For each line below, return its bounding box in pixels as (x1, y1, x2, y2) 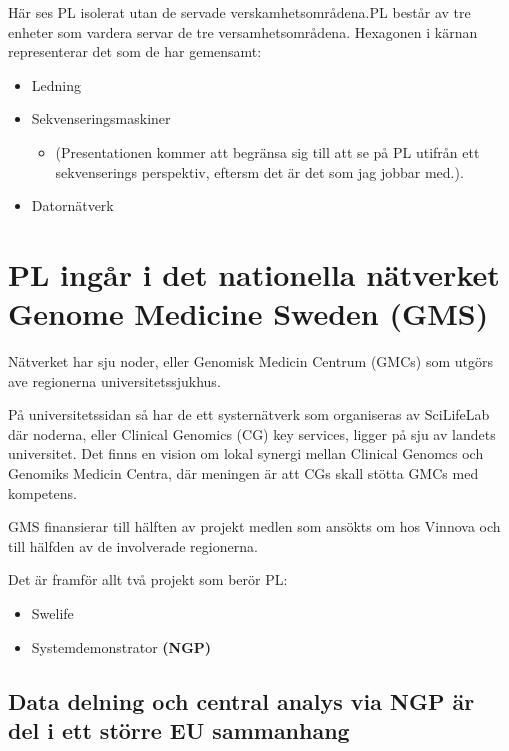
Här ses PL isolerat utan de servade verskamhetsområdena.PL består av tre (8, 2, 471, 22)
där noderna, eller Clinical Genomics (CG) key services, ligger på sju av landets (8, 423, 496, 444)
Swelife (31, 603, 74, 623)
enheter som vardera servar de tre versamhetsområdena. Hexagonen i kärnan (8, 21, 478, 42)
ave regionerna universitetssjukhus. (8, 370, 221, 391)
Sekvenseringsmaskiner (31, 108, 171, 129)
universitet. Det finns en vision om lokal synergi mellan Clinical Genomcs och (8, 443, 484, 464)
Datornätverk (31, 195, 114, 216)
